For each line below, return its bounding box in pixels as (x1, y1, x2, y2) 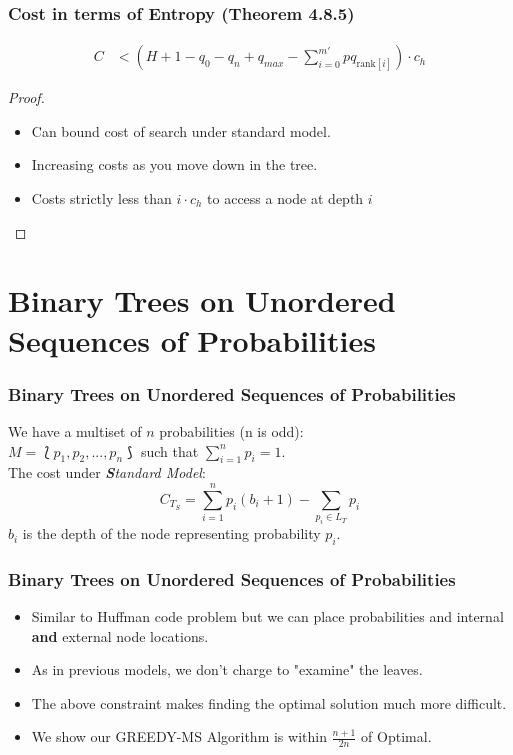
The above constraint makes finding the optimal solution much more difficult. (31, 692, 507, 713)
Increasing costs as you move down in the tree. (31, 154, 318, 175)
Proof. (8, 87, 45, 108)
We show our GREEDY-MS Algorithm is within (31, 726, 327, 747)
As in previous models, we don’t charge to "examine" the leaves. (31, 659, 423, 680)
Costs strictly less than (31, 188, 172, 209)
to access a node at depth (207, 188, 364, 209)
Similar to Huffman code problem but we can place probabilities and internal (31, 606, 504, 627)
